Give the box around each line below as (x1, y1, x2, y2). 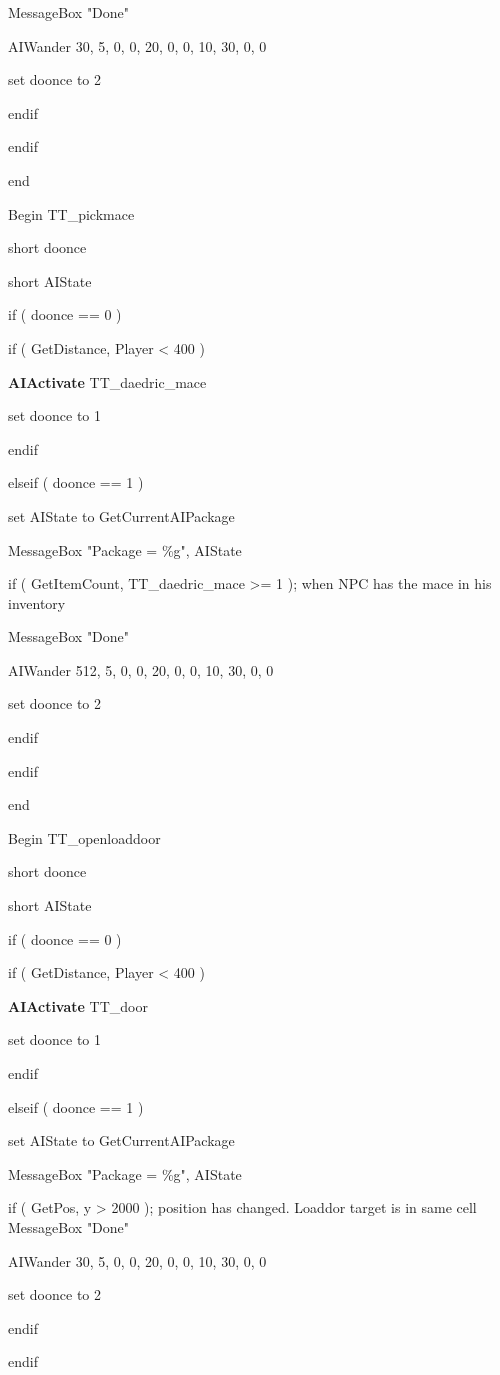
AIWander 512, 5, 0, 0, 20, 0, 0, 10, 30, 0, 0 (8, 659, 274, 680)
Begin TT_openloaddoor (8, 827, 161, 848)
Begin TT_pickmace (8, 203, 135, 224)
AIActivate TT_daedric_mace (8, 371, 207, 392)
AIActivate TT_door (8, 995, 148, 1016)
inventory (8, 592, 66, 613)
